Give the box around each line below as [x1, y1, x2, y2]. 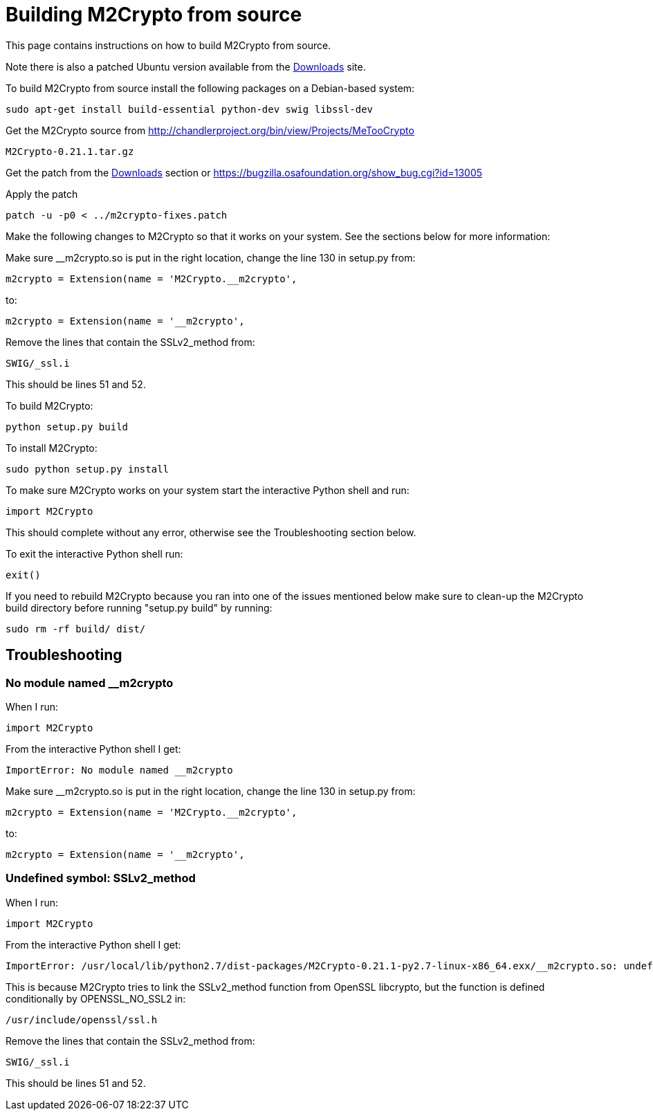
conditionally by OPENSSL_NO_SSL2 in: [6, 992, 186, 1005]
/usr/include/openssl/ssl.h [6, 1014, 158, 1025]
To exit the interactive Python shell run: [6, 547, 183, 560]
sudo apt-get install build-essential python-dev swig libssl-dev [6, 103, 374, 115]
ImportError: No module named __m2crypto [6, 764, 233, 776]
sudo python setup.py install [6, 463, 169, 475]
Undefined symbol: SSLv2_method [6, 871, 196, 886]
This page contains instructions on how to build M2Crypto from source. [6, 39, 331, 51]
